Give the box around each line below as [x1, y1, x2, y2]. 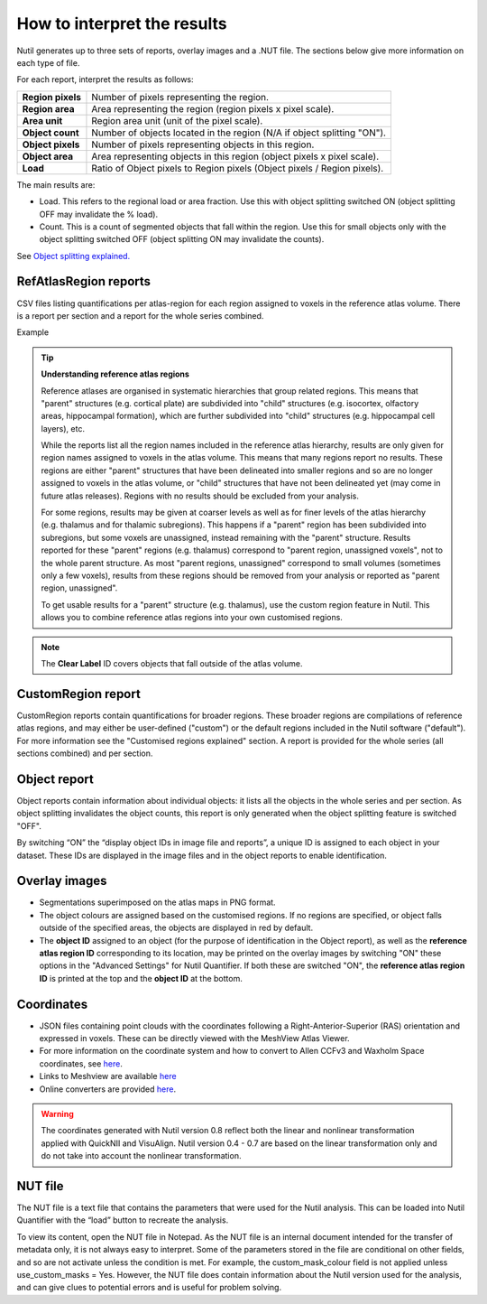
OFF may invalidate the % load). [39, 209, 158, 219]
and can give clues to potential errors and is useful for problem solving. [16, 1282, 282, 1293]
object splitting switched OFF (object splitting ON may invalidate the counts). [39, 234, 325, 245]
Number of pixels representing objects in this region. [91, 138, 315, 151]
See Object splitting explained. [16, 250, 131, 261]
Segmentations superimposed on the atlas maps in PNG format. [39, 897, 276, 908]
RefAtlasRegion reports [16, 274, 152, 289]
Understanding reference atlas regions [41, 368, 189, 379]
